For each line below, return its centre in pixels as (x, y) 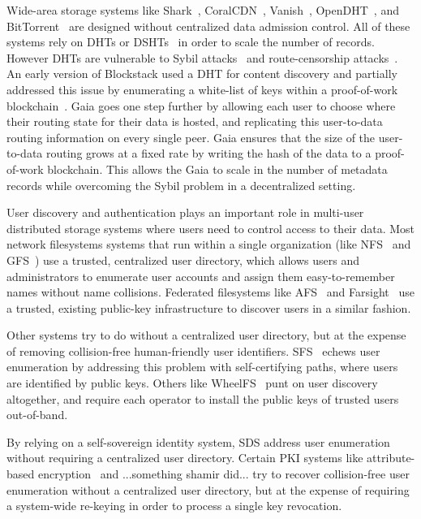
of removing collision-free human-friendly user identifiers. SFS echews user (193, 350)
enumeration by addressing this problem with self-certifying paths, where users (202, 367)
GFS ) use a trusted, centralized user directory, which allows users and (183, 259)
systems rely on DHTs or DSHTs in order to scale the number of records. (191, 42)
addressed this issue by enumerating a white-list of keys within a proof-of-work (202, 89)
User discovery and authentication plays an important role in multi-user (185, 212)
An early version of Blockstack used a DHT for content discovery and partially (202, 74)
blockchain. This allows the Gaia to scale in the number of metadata (217, 169)
